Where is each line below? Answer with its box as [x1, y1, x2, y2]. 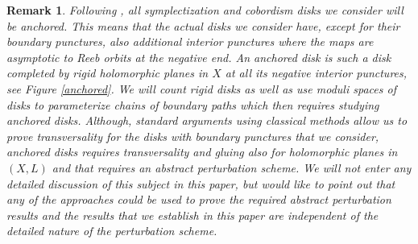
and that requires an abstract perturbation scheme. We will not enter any [52, 159, 412, 176]
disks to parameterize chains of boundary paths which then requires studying [6, 96, 379, 113]
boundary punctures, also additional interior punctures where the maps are [6, 33, 374, 50]
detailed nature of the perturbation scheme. [6, 222, 217, 239]
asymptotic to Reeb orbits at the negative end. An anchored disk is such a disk [6, 48, 391, 65]
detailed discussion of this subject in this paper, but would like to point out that [6, 175, 395, 192]
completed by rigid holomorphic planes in [6, 64, 209, 81]
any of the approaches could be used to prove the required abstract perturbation [6, 191, 391, 208]
